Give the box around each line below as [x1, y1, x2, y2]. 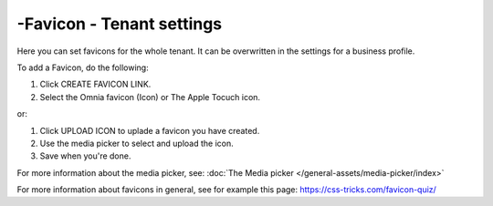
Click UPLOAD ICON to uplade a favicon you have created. [39, 125, 260, 136]
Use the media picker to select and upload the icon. [39, 138, 234, 149]
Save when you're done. [39, 150, 131, 161]
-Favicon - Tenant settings [16, 14, 223, 34]
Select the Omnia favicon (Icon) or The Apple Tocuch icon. [39, 91, 260, 102]
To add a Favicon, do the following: [16, 62, 150, 73]
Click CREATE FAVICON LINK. [39, 78, 152, 90]
